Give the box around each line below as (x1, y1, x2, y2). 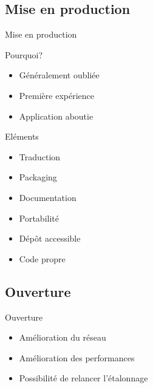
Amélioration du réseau (19, 331, 106, 344)
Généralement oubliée (19, 69, 100, 81)
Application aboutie (19, 109, 93, 122)
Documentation (19, 191, 76, 203)
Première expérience (19, 89, 94, 101)
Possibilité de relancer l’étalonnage (19, 372, 148, 384)
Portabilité (19, 211, 59, 224)
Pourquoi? (5, 48, 43, 61)
